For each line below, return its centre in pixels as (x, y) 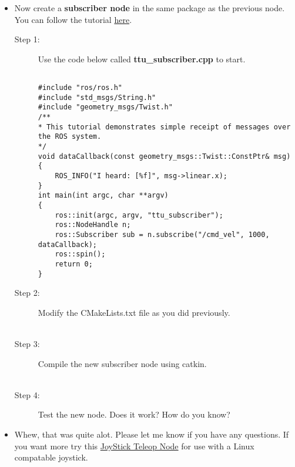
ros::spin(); (80, 254)
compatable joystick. (51, 457)
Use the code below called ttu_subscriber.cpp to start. (142, 59)
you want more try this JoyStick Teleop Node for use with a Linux (134, 446)
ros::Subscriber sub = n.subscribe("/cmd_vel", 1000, (162, 234)
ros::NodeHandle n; (93, 225)
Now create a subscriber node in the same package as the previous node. (150, 8)
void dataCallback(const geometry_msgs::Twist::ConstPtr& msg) (164, 156)
